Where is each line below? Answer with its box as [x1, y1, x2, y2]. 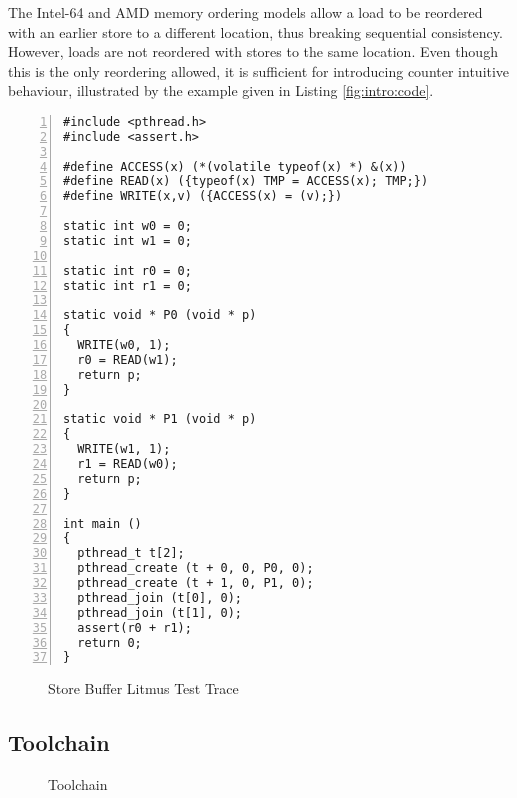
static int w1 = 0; [63, 233, 192, 248]
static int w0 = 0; [63, 219, 192, 234]
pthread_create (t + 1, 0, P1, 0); [77, 576, 314, 591]
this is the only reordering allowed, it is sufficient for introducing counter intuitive [8, 60, 510, 81]
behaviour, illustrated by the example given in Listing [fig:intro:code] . [8, 80, 434, 101]
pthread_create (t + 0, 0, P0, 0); [77, 561, 314, 576]
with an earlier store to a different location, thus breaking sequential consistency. [8, 21, 503, 42]
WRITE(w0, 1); [77, 338, 171, 353]
